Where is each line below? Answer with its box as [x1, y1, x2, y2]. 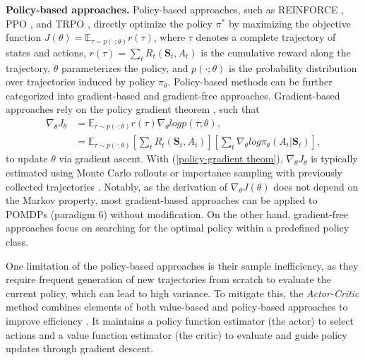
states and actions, [6, 44, 86, 59]
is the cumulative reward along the [201, 44, 351, 59]
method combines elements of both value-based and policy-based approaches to [6, 299, 348, 314]
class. [6, 234, 29, 249]
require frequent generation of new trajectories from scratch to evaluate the [6, 272, 331, 287]
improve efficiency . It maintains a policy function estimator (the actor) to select [6, 313, 354, 328]
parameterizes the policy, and [61, 60, 189, 75]
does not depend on [273, 179, 359, 193]
